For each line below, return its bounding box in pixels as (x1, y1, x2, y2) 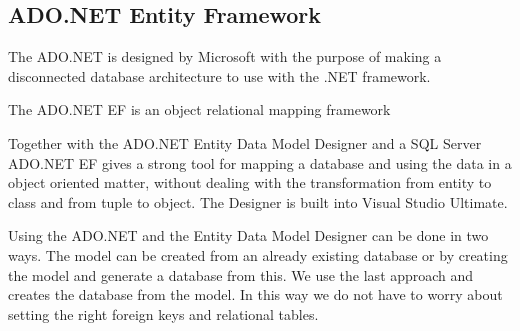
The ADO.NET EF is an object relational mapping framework (8, 99, 391, 120)
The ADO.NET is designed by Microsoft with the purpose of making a (8, 46, 442, 67)
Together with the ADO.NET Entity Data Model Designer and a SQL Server (8, 132, 482, 153)
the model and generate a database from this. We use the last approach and (8, 264, 474, 285)
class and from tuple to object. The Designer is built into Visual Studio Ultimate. (8, 191, 508, 212)
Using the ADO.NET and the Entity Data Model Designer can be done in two (8, 225, 489, 246)
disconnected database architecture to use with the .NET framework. (8, 65, 431, 86)
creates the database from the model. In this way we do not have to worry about (8, 284, 503, 305)
